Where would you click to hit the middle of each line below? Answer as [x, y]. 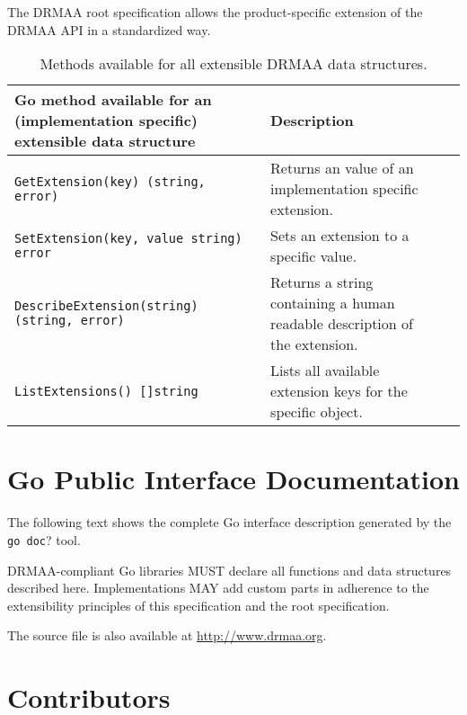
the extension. [314, 344]
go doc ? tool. [44, 539]
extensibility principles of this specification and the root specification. [198, 605]
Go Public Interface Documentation [233, 479]
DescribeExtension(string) [106, 306]
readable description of [342, 324]
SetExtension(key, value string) [128, 239]
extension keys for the [339, 391]
